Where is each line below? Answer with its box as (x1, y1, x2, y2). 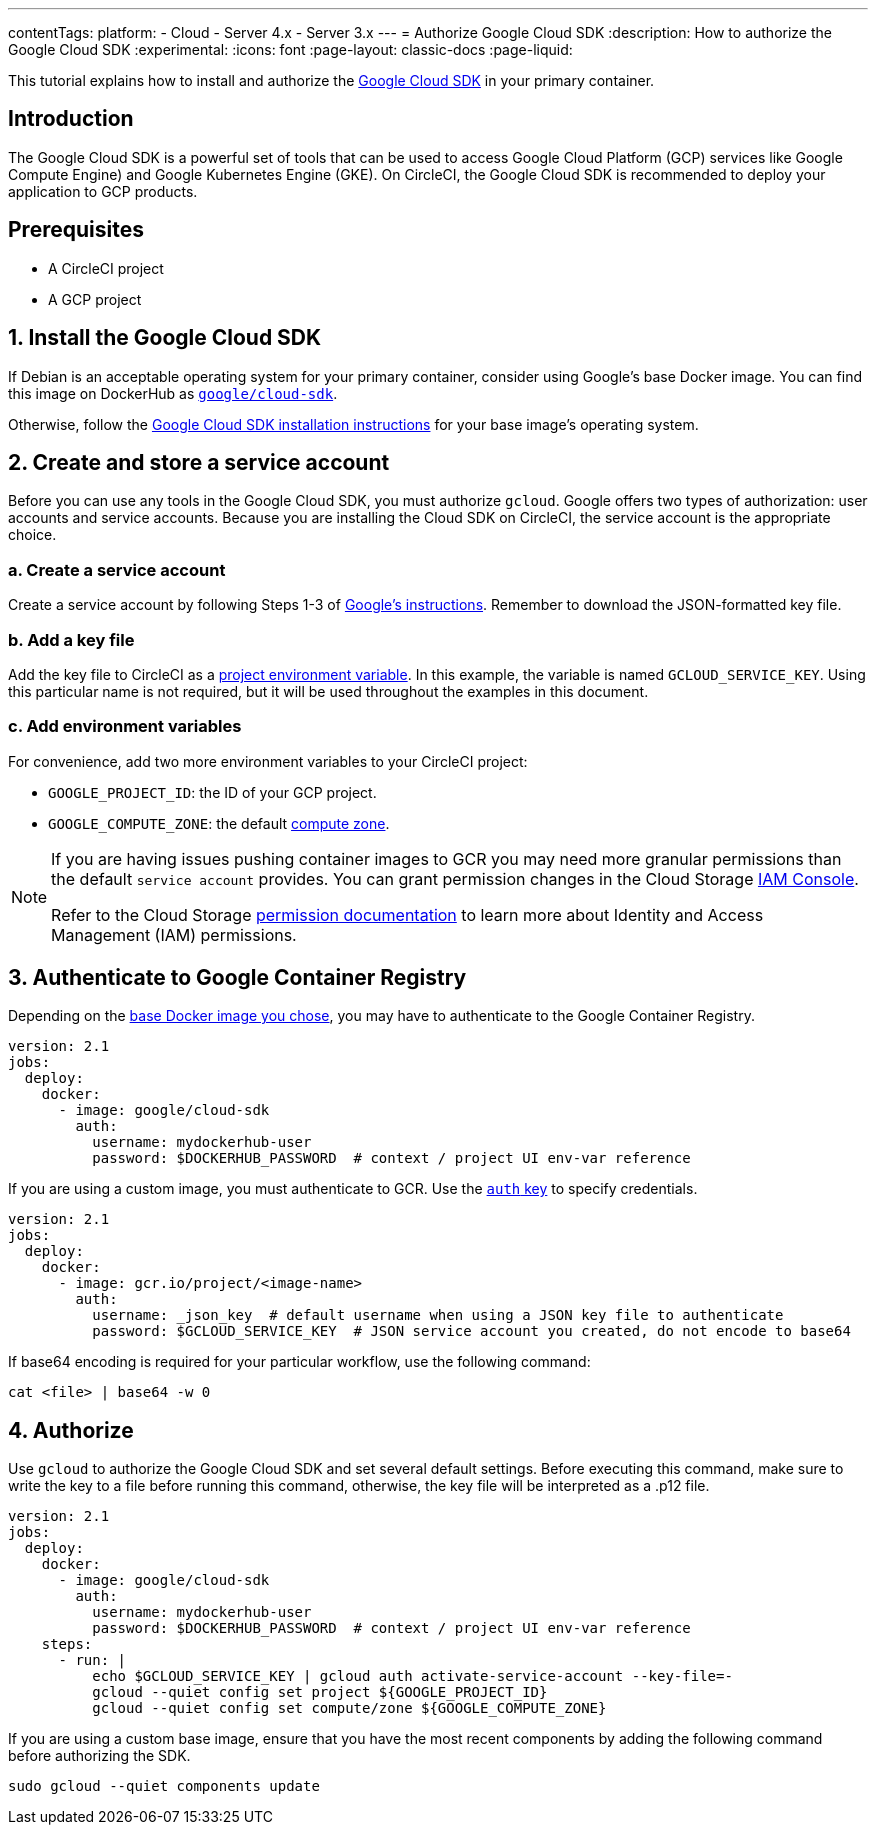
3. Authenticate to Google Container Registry (8, 965, 467, 991)
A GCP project (48, 290, 142, 308)
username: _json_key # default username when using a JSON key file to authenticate (92, 1307, 784, 1324)
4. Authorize (8, 1417, 134, 1443)
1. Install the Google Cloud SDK (8, 325, 322, 351)
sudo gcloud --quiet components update (8, 1778, 320, 1795)
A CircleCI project (48, 259, 164, 277)
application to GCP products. (8, 182, 198, 200)
